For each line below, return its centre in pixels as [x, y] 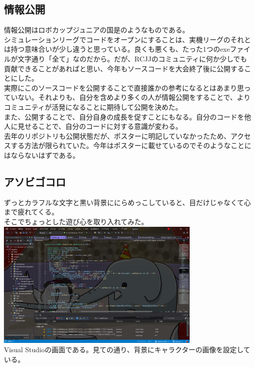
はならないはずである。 [42, 155]
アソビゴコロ [35, 181]
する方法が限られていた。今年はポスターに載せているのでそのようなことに [131, 145]
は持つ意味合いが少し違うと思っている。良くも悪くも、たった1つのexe [117, 49]
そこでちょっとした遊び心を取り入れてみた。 [76, 221]
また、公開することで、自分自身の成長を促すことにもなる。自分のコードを [124, 116]
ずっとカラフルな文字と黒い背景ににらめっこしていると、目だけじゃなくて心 [127, 202]
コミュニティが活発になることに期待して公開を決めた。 [93, 107]
